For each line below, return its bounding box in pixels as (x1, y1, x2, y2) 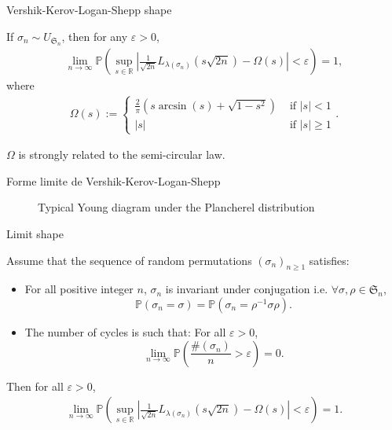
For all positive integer (24, 281, 134, 297)
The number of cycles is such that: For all (24, 323, 226, 340)
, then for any (61, 28, 128, 44)
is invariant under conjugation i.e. (165, 281, 328, 297)
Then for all (6, 377, 64, 394)
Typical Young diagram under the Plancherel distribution (38, 199, 315, 215)
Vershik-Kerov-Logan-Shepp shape (6, 2, 172, 17)
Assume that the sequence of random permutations (6, 252, 252, 268)
